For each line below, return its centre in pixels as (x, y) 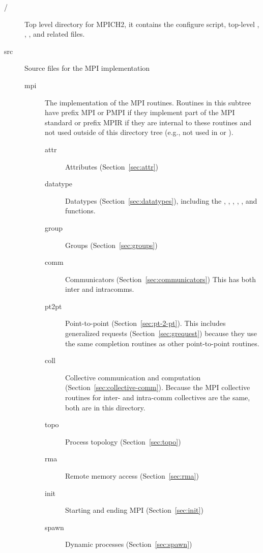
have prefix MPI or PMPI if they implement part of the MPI (140, 112)
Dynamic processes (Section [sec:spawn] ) (129, 544)
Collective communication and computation (133, 377)
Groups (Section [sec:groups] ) (111, 245)
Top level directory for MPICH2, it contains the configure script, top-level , (142, 24)
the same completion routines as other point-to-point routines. (162, 343)
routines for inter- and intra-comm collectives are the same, (158, 397)
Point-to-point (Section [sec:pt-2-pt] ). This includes (145, 323)
